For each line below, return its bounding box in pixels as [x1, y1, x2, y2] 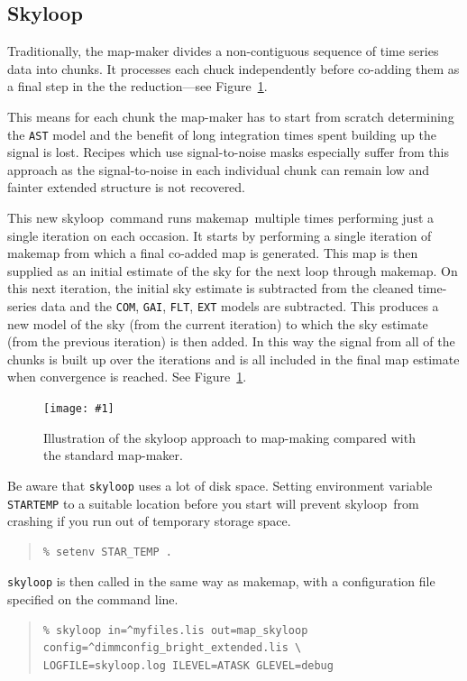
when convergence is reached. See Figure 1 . [7, 367, 247, 386]
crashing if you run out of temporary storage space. [7, 511, 291, 530]
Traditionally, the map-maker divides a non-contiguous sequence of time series [7, 41, 439, 60]
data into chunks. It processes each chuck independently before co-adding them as [7, 59, 460, 78]
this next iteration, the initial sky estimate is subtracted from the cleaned [7, 279, 414, 298]
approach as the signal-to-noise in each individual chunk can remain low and [7, 160, 430, 179]
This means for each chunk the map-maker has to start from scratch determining [7, 106, 454, 125]
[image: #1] [43, 402, 114, 416]
